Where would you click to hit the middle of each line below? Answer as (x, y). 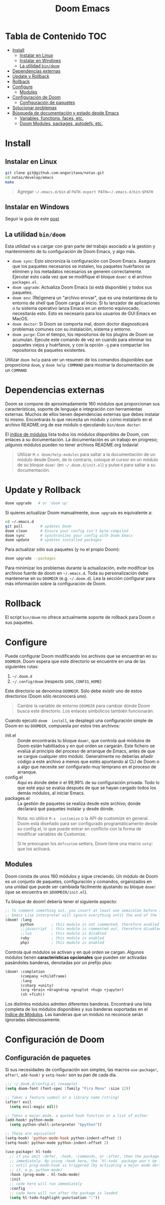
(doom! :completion (25, 972)
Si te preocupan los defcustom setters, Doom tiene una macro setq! (85, 844)
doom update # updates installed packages (54, 540)
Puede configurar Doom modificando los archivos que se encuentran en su (81, 656)
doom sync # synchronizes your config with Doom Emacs (69, 535)
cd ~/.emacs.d (20, 522)
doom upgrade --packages (30, 559)
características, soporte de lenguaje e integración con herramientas (74, 409)
